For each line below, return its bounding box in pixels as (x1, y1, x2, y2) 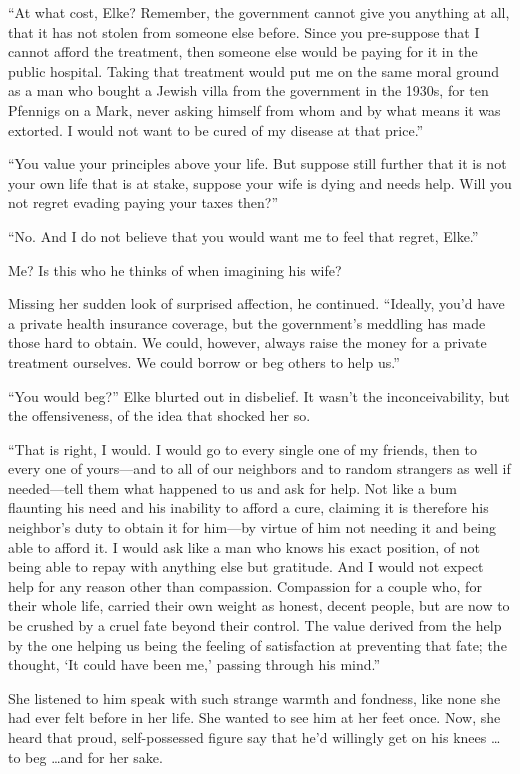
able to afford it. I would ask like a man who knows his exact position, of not (8, 536, 481, 557)
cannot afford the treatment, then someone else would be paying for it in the (8, 41, 478, 62)
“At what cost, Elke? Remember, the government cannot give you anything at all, (8, 2, 510, 22)
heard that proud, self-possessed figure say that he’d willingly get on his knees (8, 727, 487, 747)
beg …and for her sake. (25, 746, 163, 767)
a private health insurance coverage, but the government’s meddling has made (8, 312, 486, 333)
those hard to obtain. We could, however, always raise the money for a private (8, 332, 487, 353)
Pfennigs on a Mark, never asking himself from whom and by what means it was (8, 99, 501, 120)
